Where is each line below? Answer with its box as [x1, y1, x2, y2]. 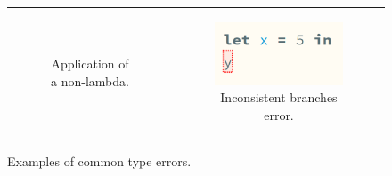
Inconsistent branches [220, 88, 338, 107]
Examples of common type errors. [7, 151, 192, 170]
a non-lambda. [51, 72, 129, 91]
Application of [51, 54, 129, 73]
